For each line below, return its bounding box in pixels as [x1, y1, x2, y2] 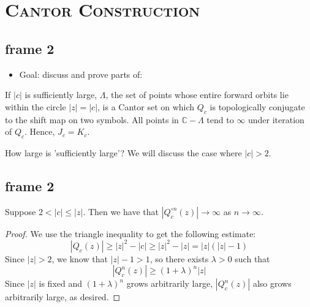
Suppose [5, 205, 36, 218]
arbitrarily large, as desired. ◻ [5, 290, 121, 303]
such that [235, 252, 270, 265]
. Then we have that [83, 205, 159, 218]
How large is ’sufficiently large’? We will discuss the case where [5, 146, 242, 159]
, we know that [51, 252, 108, 265]
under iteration [248, 113, 304, 126]
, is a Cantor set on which [97, 100, 195, 113]
